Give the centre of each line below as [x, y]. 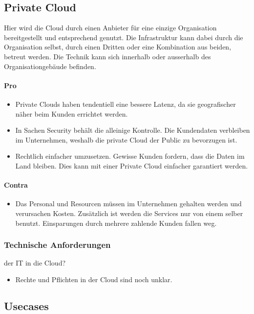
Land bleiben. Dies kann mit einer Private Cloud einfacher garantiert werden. [132, 165]
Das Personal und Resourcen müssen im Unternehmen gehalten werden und [128, 204]
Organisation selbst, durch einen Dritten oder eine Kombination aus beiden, [118, 47]
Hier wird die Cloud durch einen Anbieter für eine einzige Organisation [110, 28]
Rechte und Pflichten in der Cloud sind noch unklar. [94, 279]
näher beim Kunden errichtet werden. [72, 113]
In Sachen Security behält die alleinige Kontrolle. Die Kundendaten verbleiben [133, 130]
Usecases [26, 305]
